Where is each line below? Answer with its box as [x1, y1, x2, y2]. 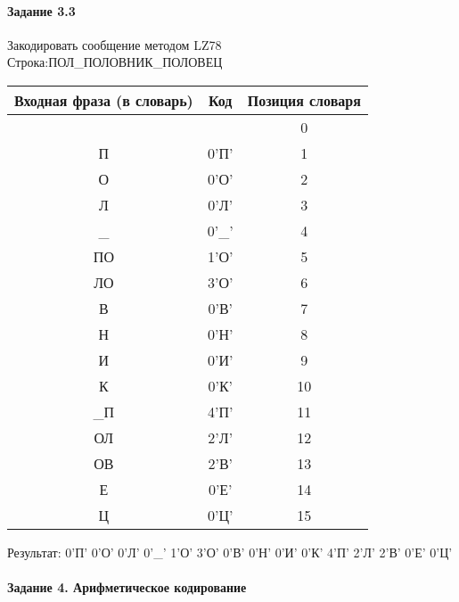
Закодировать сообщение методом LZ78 [7, 35, 222, 54]
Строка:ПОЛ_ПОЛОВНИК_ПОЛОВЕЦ [7, 53, 223, 71]
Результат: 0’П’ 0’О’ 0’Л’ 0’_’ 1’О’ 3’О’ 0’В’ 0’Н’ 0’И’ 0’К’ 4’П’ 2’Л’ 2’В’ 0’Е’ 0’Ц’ [7, 542, 453, 561]
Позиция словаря [247, 89, 361, 111]
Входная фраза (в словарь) [14, 89, 193, 111]
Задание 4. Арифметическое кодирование [7, 578, 247, 597]
